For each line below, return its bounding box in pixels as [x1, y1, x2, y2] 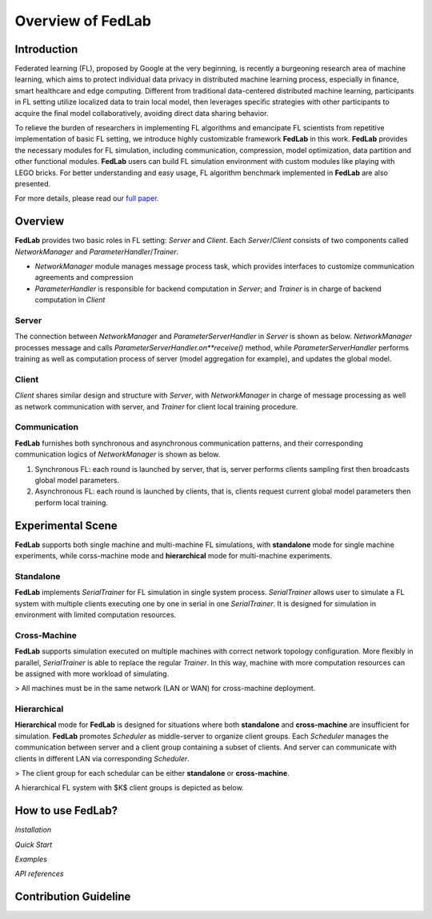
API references [14, 869, 64, 879]
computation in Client [34, 295, 106, 305]
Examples [14, 854, 48, 864]
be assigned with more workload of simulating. [14, 669, 170, 678]
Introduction [14, 42, 78, 56]
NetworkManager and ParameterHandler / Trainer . [14, 246, 179, 256]
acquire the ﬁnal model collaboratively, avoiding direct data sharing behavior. [14, 108, 269, 118]
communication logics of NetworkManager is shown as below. [14, 450, 221, 459]
